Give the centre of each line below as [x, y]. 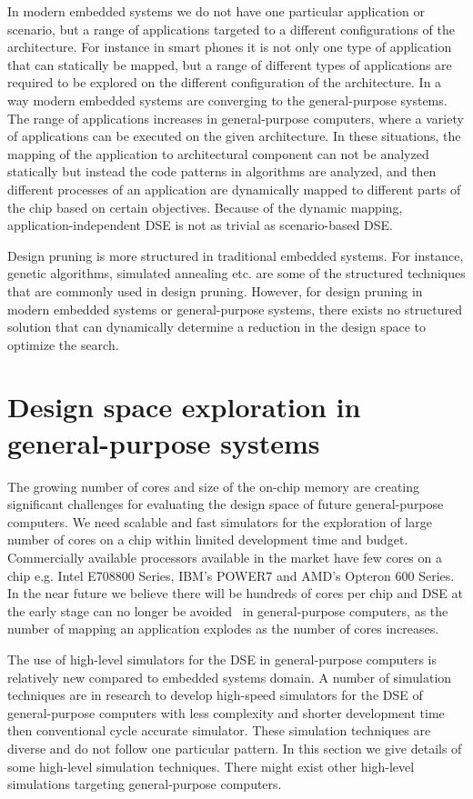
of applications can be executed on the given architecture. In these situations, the [234, 136]
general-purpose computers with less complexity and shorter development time [226, 712]
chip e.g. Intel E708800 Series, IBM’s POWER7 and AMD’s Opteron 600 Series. [231, 575]
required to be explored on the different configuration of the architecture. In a [225, 82]
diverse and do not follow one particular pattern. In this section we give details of [235, 748]
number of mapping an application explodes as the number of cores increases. [223, 629]
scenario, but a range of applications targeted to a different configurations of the [231, 29]
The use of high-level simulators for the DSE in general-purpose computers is [222, 659]
